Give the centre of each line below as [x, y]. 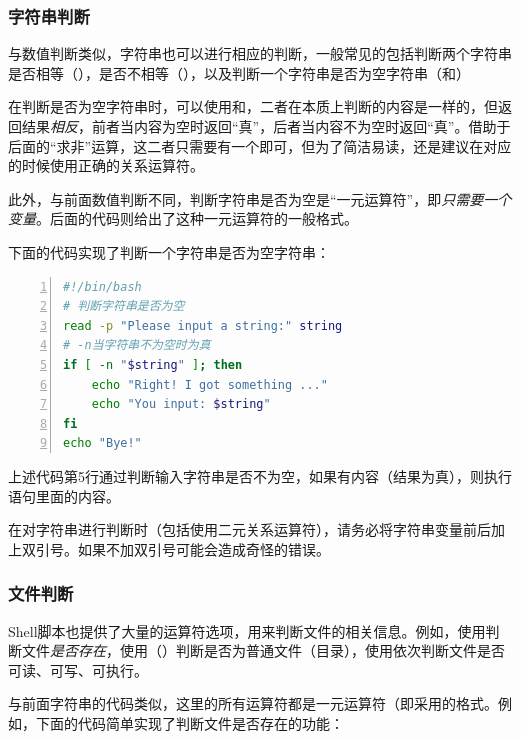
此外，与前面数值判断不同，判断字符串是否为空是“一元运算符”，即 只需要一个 [260, 198]
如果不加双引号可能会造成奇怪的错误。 [203, 548]
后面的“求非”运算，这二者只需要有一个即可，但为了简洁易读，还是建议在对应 [260, 145]
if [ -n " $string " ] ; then [153, 364]
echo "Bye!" [102, 443]
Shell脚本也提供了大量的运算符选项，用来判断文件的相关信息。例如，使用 [247, 630]
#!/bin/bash [102, 286]
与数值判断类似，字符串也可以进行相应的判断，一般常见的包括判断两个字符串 [260, 53]
